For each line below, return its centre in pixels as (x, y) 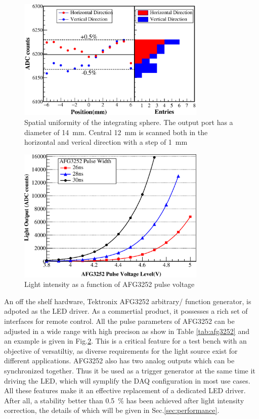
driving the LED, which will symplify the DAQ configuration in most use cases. (127, 380)
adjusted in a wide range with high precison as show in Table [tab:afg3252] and (127, 331)
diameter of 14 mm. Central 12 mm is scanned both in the (116, 132)
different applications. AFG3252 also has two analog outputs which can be (119, 361)
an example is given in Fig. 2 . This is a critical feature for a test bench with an (125, 341)
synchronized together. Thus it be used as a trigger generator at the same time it (130, 370)
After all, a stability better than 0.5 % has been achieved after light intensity (124, 400)
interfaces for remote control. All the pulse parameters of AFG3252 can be (119, 321)
